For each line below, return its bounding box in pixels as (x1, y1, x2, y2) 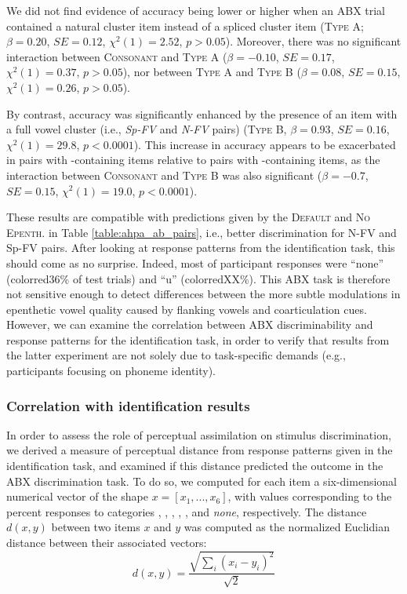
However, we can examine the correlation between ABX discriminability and (6, 316, 373, 333)
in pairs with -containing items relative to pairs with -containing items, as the (6, 151, 380, 168)
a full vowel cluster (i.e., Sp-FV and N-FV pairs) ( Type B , (6, 121, 287, 137)
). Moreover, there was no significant (225, 33, 402, 49)
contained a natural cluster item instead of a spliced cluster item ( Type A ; (6, 17, 364, 34)
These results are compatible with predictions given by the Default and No (6, 209, 371, 225)
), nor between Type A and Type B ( (122, 64, 301, 80)
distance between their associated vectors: (6, 534, 207, 551)
